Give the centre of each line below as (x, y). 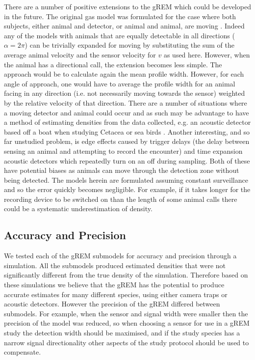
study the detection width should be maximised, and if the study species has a (122, 333)
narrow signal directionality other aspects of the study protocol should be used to (127, 342)
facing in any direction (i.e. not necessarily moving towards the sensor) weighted (125, 93)
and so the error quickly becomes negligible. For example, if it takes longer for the (127, 189)
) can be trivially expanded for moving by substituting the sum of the (129, 45)
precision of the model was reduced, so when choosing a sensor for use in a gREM (127, 323)
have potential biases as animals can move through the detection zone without (122, 170)
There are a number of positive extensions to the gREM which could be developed (127, 6)
